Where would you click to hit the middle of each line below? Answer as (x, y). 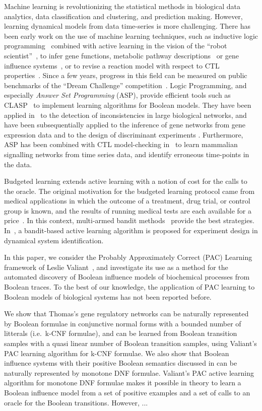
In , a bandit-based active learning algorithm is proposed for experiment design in (131, 230)
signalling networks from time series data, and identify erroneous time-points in (127, 154)
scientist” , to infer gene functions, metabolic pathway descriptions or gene (121, 55)
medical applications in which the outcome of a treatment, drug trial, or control (127, 201)
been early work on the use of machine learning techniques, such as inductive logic (131, 36)
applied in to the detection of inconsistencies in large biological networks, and (125, 115)
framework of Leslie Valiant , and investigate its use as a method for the (116, 267)
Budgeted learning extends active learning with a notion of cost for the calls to (126, 181)
